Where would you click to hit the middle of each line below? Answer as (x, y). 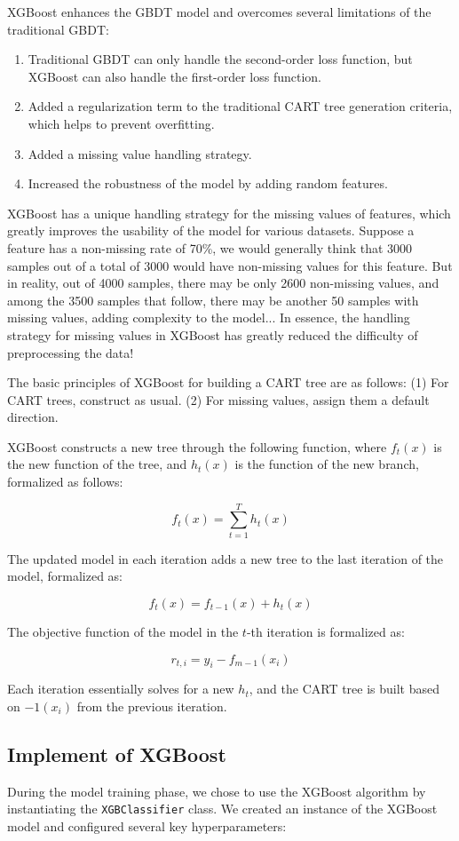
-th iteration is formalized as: (325, 631)
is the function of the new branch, (327, 464)
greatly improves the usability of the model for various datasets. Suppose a (211, 230)
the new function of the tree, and (97, 464)
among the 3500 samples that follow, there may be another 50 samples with (213, 300)
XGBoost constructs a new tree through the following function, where (197, 446)
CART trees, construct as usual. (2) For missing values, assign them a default (218, 399)
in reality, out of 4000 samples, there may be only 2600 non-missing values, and (223, 283)
